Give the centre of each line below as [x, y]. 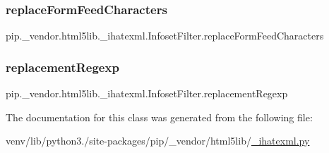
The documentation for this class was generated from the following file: [159, 117]
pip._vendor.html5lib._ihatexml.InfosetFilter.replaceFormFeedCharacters [165, 36]
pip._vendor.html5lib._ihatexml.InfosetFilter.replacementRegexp [147, 93]
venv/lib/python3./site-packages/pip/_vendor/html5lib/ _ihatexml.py [158, 141]
